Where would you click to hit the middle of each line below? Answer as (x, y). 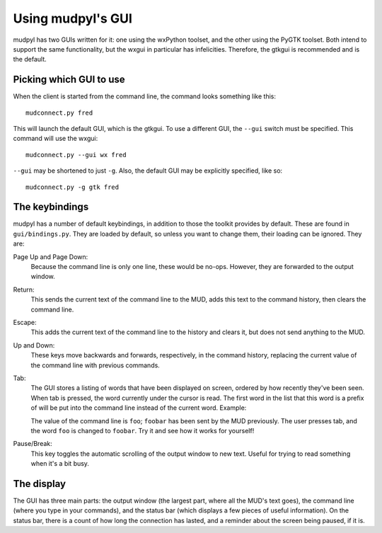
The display (40, 484)
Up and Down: (34, 345)
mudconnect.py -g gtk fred (73, 187)
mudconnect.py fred (59, 113)
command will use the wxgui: (56, 139)
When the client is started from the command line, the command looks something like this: (144, 96)
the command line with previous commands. (95, 365)
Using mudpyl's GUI (73, 18)
